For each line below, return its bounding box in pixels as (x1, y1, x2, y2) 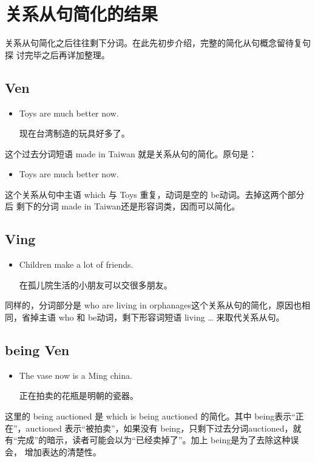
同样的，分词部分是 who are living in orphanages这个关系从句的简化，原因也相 (5, 299, 311, 311)
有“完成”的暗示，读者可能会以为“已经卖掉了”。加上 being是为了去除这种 (5, 433, 291, 446)
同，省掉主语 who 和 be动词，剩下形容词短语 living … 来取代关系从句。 (5, 311, 285, 324)
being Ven (5, 341, 70, 359)
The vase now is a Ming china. (19, 369, 132, 381)
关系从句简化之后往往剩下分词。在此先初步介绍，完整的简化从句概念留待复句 (5, 36, 311, 49)
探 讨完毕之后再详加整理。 (5, 48, 110, 61)
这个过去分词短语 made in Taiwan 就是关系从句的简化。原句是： (5, 147, 257, 160)
